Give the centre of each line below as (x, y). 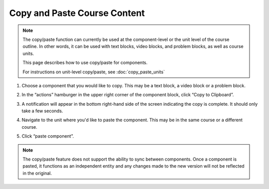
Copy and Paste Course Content (77, 13)
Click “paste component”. (48, 136)
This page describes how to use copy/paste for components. (85, 63)
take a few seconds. (42, 111)
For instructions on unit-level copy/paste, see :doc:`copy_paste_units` (94, 72)
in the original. (37, 173)
